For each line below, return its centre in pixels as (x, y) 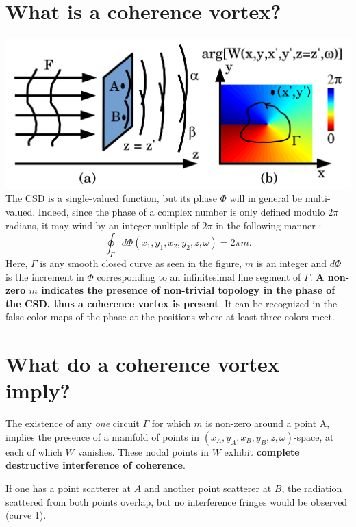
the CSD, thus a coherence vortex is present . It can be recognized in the (171, 303)
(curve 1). (26, 515)
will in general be (266, 198)
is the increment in (45, 276)
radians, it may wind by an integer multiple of (102, 225)
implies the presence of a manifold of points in (102, 436)
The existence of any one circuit (73, 423)
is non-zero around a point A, (268, 423)
